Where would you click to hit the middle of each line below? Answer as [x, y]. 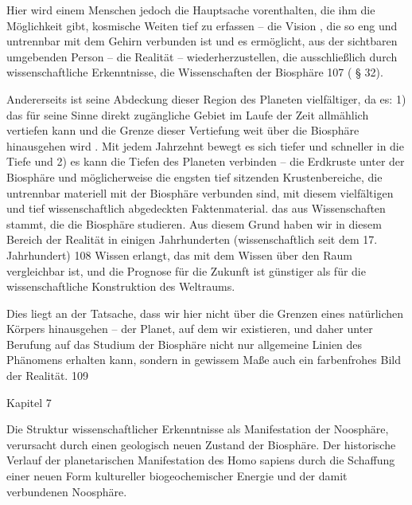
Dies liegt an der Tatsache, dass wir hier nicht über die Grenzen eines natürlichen [205, 313]
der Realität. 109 [47, 376]
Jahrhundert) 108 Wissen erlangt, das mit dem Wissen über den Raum [179, 254]
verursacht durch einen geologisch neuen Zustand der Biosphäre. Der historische [201, 444]
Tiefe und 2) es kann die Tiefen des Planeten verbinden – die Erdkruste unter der [206, 161]
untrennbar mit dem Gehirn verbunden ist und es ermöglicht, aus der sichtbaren [202, 41]
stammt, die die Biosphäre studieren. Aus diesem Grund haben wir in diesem [194, 223]
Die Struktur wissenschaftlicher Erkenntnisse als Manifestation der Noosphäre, [198, 429]
